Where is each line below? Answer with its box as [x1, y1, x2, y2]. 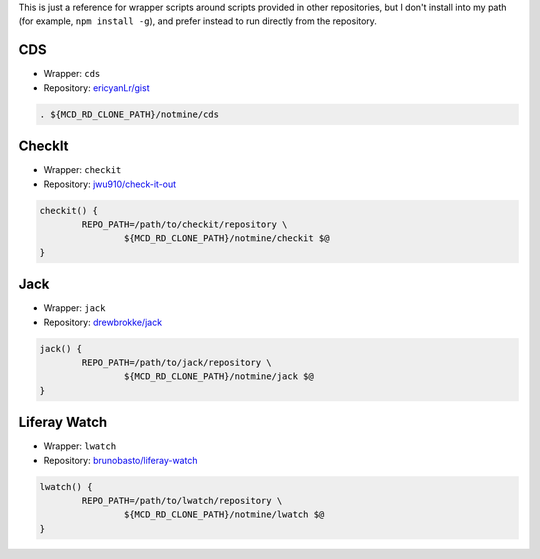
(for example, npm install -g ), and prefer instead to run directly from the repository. [18, 15, 377, 27]
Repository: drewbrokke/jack [43, 316, 163, 328]
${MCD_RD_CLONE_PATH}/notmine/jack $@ [123, 371, 314, 382]
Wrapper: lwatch [43, 440, 117, 452]
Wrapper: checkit [43, 164, 122, 176]
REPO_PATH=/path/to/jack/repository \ [81, 356, 272, 368]
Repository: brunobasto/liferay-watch [43, 454, 198, 466]
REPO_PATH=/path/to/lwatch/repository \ [81, 495, 283, 507]
